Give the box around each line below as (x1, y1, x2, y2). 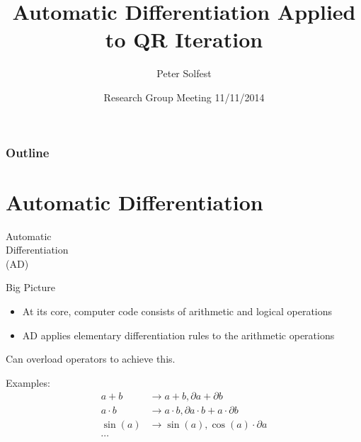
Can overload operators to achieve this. (6, 351, 176, 366)
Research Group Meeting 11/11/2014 (103, 89, 265, 104)
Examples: (6, 375, 50, 390)
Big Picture (6, 280, 56, 295)
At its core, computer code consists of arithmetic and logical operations (22, 303, 333, 318)
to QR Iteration (105, 25, 263, 54)
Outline (6, 143, 50, 161)
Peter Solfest (156, 66, 212, 81)
